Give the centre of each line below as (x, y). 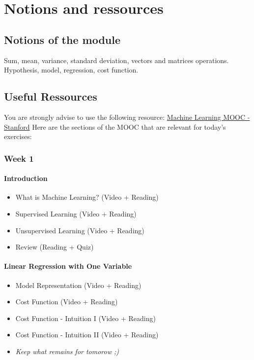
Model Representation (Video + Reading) (78, 285)
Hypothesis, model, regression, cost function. (71, 70)
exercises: (18, 136)
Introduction (26, 178)
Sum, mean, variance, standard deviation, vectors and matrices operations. (116, 60)
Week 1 (19, 158)
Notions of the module (62, 39)
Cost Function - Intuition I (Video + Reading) (85, 318)
